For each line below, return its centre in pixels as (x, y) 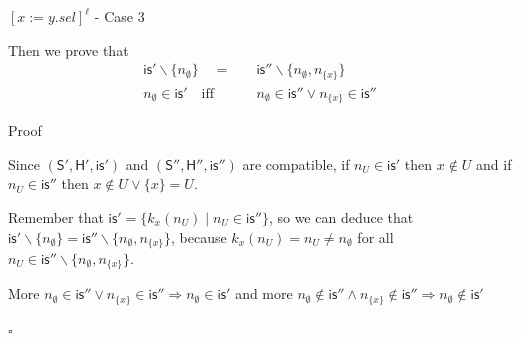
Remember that (56, 216)
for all (375, 236)
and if (494, 163)
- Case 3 (119, 16)
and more (264, 293)
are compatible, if (296, 163)
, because (199, 236)
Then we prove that (68, 49)
